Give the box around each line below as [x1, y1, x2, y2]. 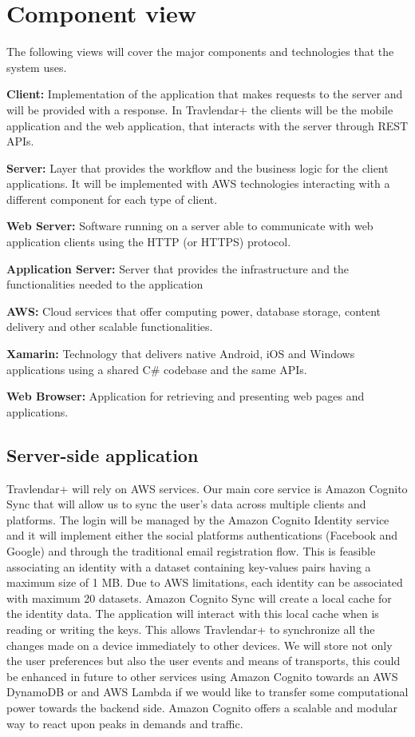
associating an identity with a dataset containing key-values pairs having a [6, 558, 371, 575]
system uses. [6, 58, 67, 75]
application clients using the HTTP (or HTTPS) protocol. [6, 233, 291, 250]
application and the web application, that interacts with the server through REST [6, 117, 409, 133]
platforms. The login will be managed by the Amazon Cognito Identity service [6, 511, 389, 528]
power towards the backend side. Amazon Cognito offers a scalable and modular [6, 699, 398, 715]
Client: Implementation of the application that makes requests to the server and [6, 86, 403, 102]
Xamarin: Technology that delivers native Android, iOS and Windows [6, 345, 355, 362]
